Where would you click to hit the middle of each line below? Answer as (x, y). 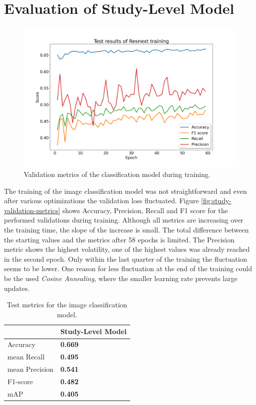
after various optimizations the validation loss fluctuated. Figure (102, 201)
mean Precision (30, 369)
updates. (17, 288)
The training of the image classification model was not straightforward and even (126, 191)
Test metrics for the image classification (67, 305)
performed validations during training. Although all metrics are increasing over (124, 220)
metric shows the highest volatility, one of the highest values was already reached (127, 249)
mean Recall (26, 357)
